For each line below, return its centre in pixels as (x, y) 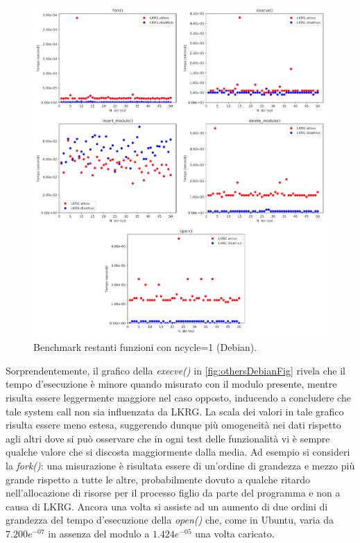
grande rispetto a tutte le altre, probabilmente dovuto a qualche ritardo (158, 479)
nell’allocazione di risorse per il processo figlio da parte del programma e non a (173, 493)
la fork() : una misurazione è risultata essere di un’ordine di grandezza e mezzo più (180, 466)
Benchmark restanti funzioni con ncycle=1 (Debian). (145, 347)
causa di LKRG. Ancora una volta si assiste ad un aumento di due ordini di (167, 506)
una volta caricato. (235, 533)
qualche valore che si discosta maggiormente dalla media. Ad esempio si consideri (178, 452)
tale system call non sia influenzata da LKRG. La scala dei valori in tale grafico (175, 411)
